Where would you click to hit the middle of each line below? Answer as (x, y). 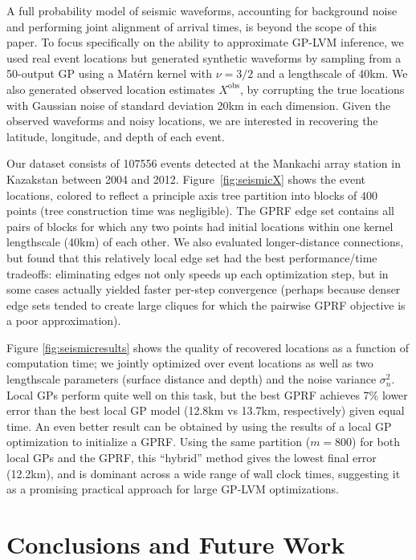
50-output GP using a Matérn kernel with (109, 73)
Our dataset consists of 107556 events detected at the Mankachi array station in (204, 163)
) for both (376, 442)
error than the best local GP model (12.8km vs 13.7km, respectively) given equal (206, 410)
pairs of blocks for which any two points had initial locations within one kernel (200, 226)
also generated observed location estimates (111, 89)
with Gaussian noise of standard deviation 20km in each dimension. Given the (199, 105)
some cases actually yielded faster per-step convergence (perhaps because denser (204, 289)
